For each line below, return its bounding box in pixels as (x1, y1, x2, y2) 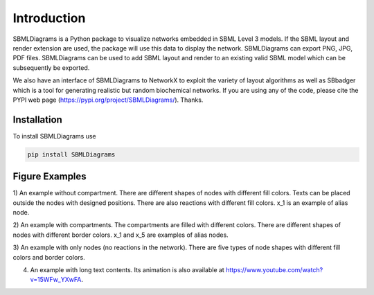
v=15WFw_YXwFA (30, 276, 82, 284)
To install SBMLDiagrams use (12, 132, 96, 140)
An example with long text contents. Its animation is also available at (30, 266, 224, 274)
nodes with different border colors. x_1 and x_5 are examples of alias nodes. (12, 231, 229, 239)
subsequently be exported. (12, 63, 90, 72)
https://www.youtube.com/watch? (225, 266, 323, 274)
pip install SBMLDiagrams (27, 150, 116, 159)
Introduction (12, 10, 86, 26)
